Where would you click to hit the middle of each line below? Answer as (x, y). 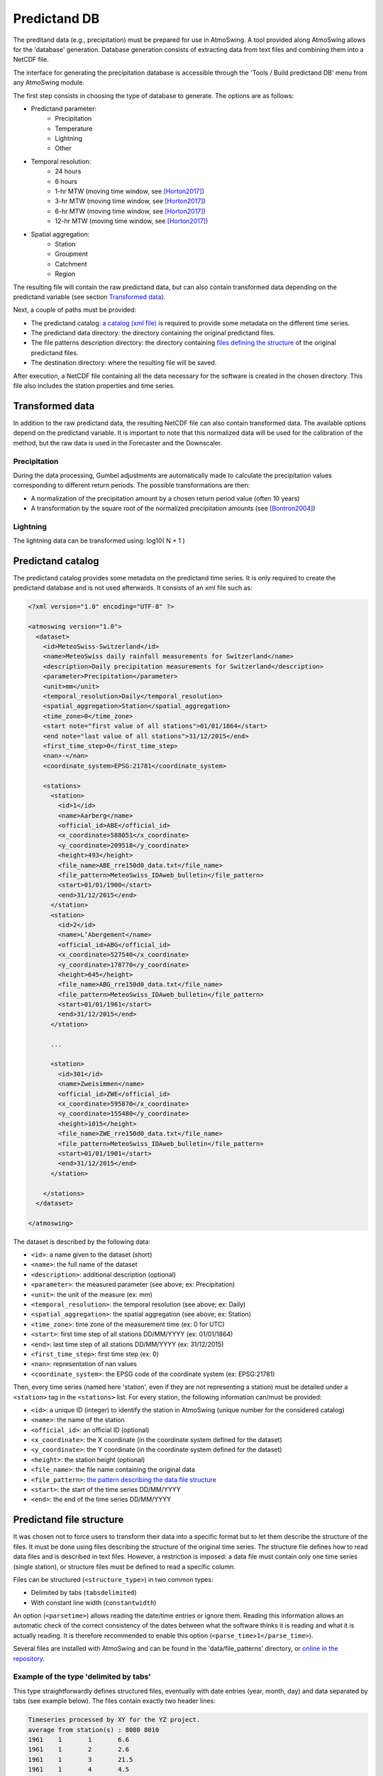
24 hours (68, 171)
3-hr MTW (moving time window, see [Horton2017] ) (130, 201)
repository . (29, 1658)
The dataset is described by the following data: (82, 1241)
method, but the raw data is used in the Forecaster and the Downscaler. (118, 443)
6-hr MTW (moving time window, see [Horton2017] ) (130, 211)
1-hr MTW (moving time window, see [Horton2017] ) (130, 191)
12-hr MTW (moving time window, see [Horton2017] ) (132, 221)
